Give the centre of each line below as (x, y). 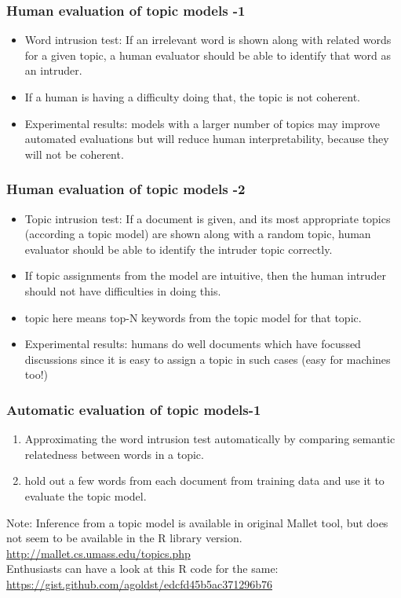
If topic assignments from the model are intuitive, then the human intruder (205, 275)
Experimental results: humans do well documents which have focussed (193, 344)
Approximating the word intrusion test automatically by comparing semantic (210, 439)
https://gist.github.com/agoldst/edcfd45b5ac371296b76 (139, 583)
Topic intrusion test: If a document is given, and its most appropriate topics (208, 218)
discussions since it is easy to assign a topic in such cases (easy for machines (208, 359)
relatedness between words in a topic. (114, 454)
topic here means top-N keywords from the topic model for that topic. (193, 317)
